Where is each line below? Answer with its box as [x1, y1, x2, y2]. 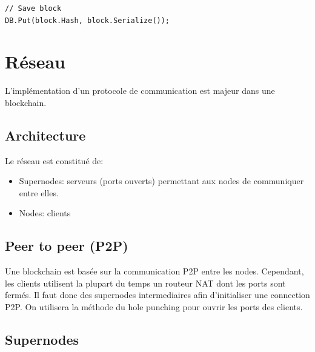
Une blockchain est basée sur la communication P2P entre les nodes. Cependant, [5, 265, 304, 277]
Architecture [5, 125, 86, 144]
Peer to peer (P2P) [5, 236, 128, 255]
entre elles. [19, 186, 59, 199]
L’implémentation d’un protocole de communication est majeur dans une [5, 84, 275, 97]
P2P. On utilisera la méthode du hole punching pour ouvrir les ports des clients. [5, 301, 303, 313]
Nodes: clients [19, 207, 71, 219]
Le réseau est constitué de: [5, 154, 104, 167]
